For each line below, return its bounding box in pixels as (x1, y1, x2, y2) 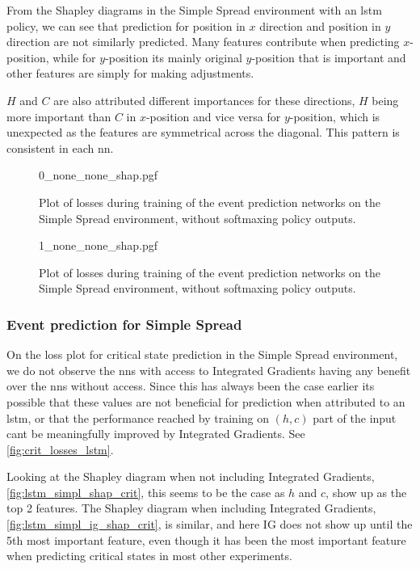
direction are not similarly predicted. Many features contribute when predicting (6, 33, 400, 50)
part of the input (313, 409, 397, 426)
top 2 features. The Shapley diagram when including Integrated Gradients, (6, 499, 376, 516)
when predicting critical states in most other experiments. (6, 547, 292, 564)
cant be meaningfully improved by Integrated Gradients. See (6, 425, 305, 442)
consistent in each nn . (6, 139, 114, 156)
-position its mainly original (105, 48, 242, 65)
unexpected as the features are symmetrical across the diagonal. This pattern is (6, 124, 400, 141)
